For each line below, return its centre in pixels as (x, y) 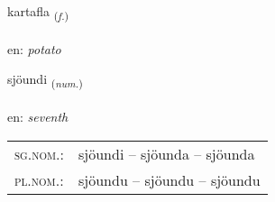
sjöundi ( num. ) (45, 80)
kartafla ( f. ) (38, 12)
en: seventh (38, 117)
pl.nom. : (39, 179)
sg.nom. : (39, 153)
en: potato (34, 48)
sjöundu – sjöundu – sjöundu (170, 179)
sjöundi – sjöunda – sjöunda (167, 153)
